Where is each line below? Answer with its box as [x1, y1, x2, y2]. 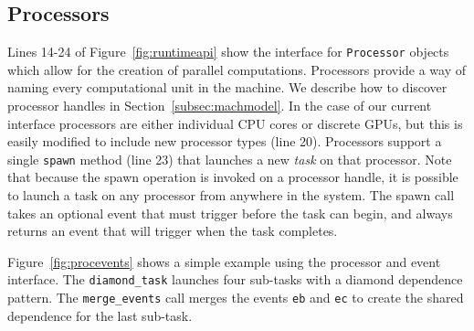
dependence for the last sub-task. [7, 305, 193, 325]
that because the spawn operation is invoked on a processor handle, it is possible [7, 167, 458, 187]
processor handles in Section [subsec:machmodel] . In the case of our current [7, 96, 432, 115]
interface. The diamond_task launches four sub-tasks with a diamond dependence [7, 270, 463, 289]
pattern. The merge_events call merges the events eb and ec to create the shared [7, 288, 464, 307]
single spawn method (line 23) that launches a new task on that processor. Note [7, 149, 452, 168]
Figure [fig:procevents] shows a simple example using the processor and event [7, 251, 441, 271]
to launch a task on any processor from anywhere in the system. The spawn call [7, 186, 455, 205]
